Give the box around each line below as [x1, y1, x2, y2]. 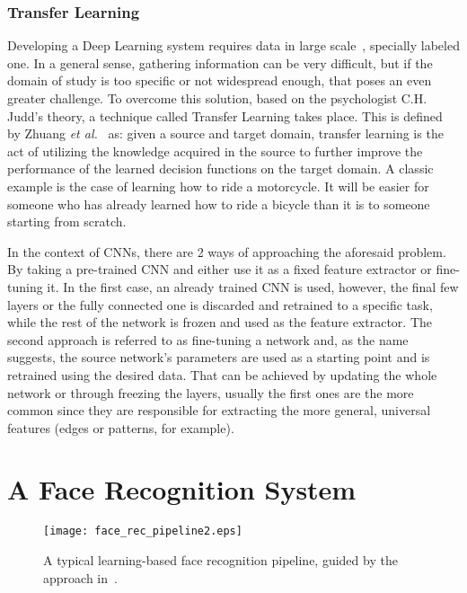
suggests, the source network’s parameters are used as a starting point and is [7, 348, 430, 367]
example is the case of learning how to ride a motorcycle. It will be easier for [7, 176, 429, 195]
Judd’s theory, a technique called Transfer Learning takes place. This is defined [7, 106, 443, 125]
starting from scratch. [7, 212, 127, 231]
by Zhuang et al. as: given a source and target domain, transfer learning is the [7, 124, 444, 143]
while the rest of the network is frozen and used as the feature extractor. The [7, 313, 433, 332]
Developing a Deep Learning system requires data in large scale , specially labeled [7, 36, 460, 55]
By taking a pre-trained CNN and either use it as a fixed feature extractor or [7, 260, 432, 279]
